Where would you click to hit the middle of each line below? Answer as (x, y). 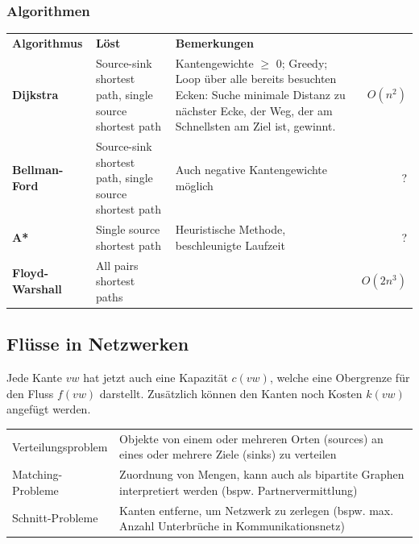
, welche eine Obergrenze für (340, 378)
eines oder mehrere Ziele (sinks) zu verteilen (228, 454)
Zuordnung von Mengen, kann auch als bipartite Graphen (262, 474)
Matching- (37, 474)
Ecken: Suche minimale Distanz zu (260, 94)
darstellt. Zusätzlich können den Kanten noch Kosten (231, 393)
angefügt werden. (49, 409)
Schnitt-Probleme (55, 518)
